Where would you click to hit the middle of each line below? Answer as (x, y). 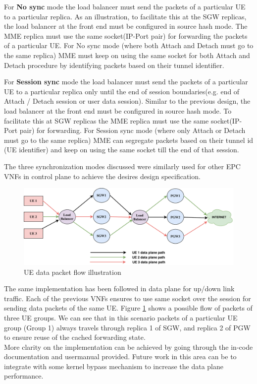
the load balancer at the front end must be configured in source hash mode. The (126, 26)
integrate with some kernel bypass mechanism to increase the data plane (114, 366)
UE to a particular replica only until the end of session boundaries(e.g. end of (122, 91)
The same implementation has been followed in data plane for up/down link (119, 288)
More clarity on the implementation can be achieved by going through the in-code (128, 347)
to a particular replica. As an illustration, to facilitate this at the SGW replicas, (125, 16)
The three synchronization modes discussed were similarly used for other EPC (122, 166)
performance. (24, 376)
